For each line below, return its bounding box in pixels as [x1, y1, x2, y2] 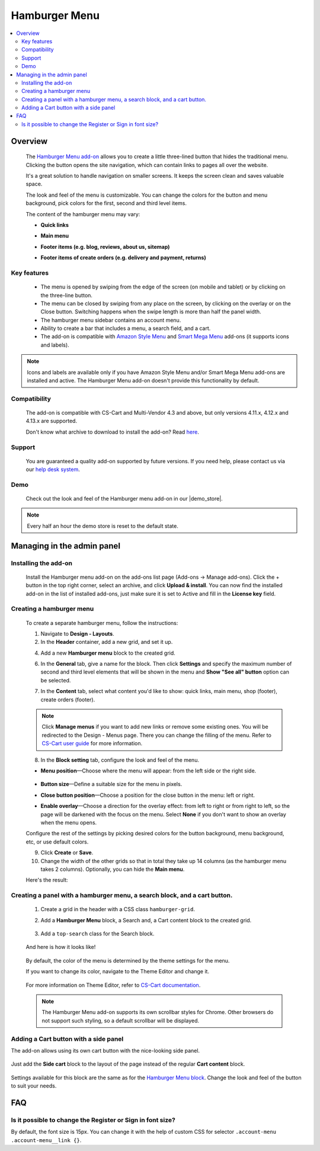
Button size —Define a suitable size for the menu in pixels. [40, 781, 183, 788]
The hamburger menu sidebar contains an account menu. [40, 316, 181, 323]
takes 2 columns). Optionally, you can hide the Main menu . [40, 865, 185, 873]
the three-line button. [40, 291, 93, 299]
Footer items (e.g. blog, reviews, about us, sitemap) [40, 243, 170, 250]
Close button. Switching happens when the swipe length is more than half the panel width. [40, 308, 261, 315]
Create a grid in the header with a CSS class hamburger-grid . [40, 906, 196, 913]
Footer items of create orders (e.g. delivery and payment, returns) [40, 254, 207, 261]
